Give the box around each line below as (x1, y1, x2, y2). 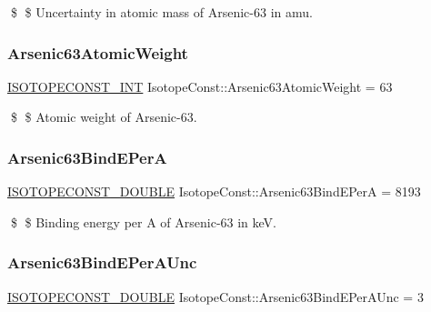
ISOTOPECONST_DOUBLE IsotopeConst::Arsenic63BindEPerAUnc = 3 (7, 287, 424, 306)
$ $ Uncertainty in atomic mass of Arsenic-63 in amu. (10, 3, 313, 21)
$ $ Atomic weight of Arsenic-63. (10, 107, 197, 126)
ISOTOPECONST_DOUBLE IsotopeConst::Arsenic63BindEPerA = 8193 (7, 182, 421, 201)
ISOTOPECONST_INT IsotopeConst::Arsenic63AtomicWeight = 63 (7, 76, 393, 96)
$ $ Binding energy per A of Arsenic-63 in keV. (10, 212, 277, 231)
